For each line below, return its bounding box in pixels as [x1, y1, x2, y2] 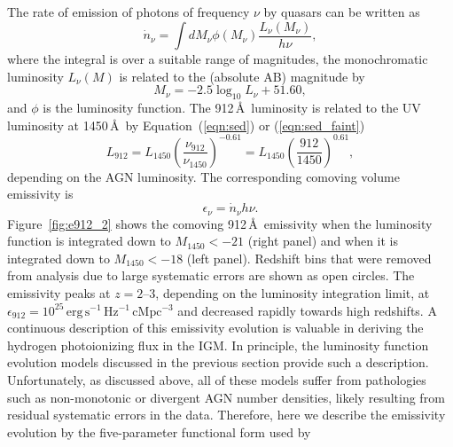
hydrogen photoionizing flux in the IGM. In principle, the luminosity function [7, 335, 429, 354]
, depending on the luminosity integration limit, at [155, 283, 430, 302]
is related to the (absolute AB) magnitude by [119, 67, 365, 85]
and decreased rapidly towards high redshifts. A [177, 301, 437, 319]
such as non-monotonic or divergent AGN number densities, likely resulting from [7, 388, 445, 406]
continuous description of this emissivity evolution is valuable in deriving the [7, 318, 424, 337]
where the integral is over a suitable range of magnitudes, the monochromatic [7, 50, 428, 68]
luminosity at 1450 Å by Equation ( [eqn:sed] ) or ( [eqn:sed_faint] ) [7, 115, 365, 134]
